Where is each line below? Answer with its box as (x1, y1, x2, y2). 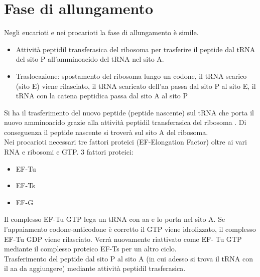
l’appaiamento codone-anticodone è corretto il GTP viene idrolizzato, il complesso (4, 224, 256, 234)
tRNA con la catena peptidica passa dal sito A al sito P (16, 90, 188, 101)
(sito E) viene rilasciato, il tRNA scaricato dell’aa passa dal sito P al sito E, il (16, 80, 256, 91)
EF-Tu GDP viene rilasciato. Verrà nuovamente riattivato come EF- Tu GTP (4, 233, 242, 244)
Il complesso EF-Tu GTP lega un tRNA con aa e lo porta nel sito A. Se (4, 214, 225, 224)
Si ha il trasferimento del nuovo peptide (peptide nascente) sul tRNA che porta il (4, 107, 254, 117)
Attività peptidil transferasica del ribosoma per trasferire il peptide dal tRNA (16, 44, 255, 54)
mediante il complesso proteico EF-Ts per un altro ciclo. (4, 243, 177, 254)
